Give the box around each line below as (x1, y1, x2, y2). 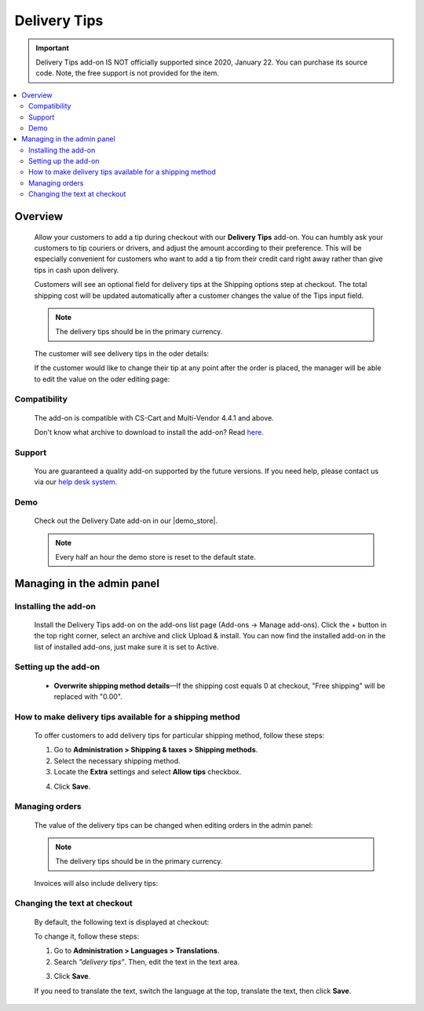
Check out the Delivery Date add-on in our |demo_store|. (34, 516, 218, 526)
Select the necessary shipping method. (53, 755, 181, 766)
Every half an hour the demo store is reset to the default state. (55, 552, 257, 561)
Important (35, 43, 70, 53)
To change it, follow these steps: (34, 932, 140, 941)
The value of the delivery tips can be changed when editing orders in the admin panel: (34, 820, 313, 829)
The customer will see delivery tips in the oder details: (34, 348, 210, 358)
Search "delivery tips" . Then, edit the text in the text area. (53, 957, 239, 966)
